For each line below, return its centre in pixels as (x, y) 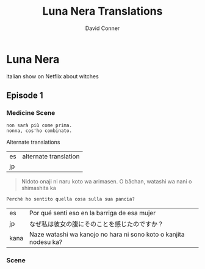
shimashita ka (39, 188)
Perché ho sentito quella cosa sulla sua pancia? (71, 199)
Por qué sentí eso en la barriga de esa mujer (93, 213)
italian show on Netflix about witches (52, 76)
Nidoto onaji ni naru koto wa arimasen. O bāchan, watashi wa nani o (106, 182)
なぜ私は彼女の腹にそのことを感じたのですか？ (96, 224)
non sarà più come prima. (39, 126)
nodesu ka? (46, 242)
